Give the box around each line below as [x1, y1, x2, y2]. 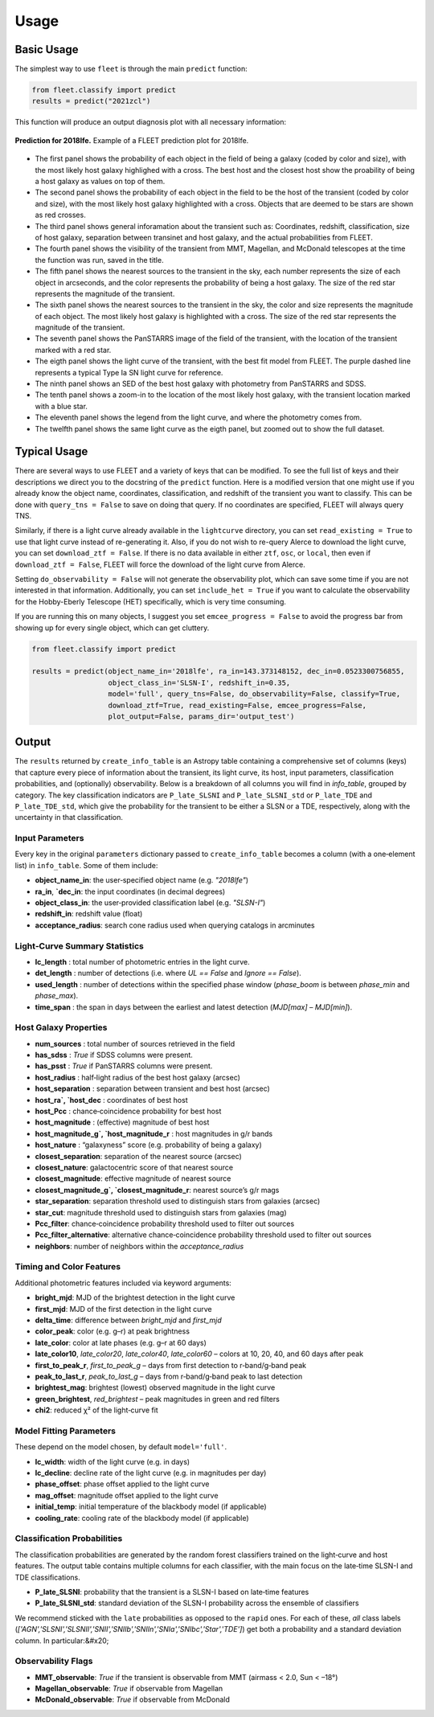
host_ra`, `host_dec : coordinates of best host [35, 1095, 188, 1104]
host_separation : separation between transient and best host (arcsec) [35, 1084, 271, 1093]
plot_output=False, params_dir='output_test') [108, 711, 295, 721]
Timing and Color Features [14, 1261, 121, 1272]
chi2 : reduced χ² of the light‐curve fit [35, 1405, 158, 1415]
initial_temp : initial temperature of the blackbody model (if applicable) [35, 1502, 267, 1511]
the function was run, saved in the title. [35, 255, 164, 264]
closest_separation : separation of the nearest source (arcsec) [35, 1151, 243, 1161]
